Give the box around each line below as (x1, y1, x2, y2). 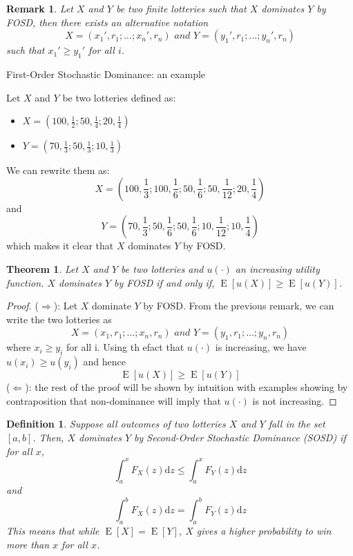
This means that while (6, 524, 99, 538)
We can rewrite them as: (6, 163, 110, 178)
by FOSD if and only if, (114, 275, 215, 289)
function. (6, 275, 44, 289)
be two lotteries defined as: (62, 90, 176, 104)
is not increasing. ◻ (252, 393, 337, 408)
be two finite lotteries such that (115, 1, 247, 15)
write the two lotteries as (6, 311, 112, 326)
